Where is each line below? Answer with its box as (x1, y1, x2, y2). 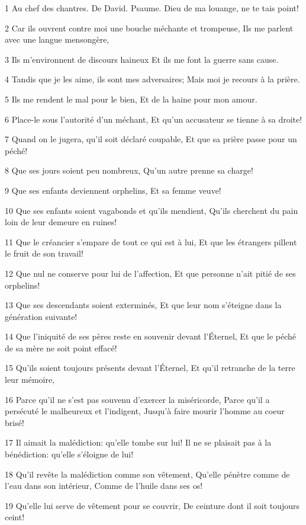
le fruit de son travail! (5, 247, 83, 260)
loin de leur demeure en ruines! (5, 216, 117, 228)
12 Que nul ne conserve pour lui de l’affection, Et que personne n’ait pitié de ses (5, 267, 296, 279)
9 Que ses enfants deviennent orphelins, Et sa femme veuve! (5, 184, 221, 196)
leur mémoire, (5, 373, 55, 386)
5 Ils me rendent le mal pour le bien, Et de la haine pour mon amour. (5, 92, 257, 105)
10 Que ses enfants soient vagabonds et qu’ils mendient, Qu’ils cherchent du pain (5, 204, 298, 216)
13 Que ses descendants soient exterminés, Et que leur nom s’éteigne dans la (5, 299, 282, 311)
